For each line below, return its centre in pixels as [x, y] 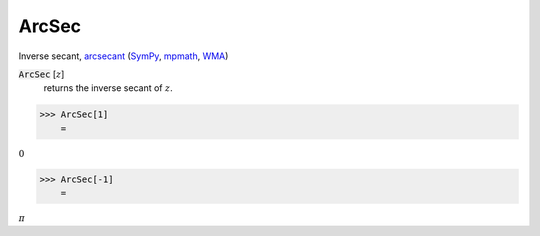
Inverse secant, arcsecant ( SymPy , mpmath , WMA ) [123, 56]
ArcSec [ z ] [41, 74]
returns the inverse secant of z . [108, 88]
